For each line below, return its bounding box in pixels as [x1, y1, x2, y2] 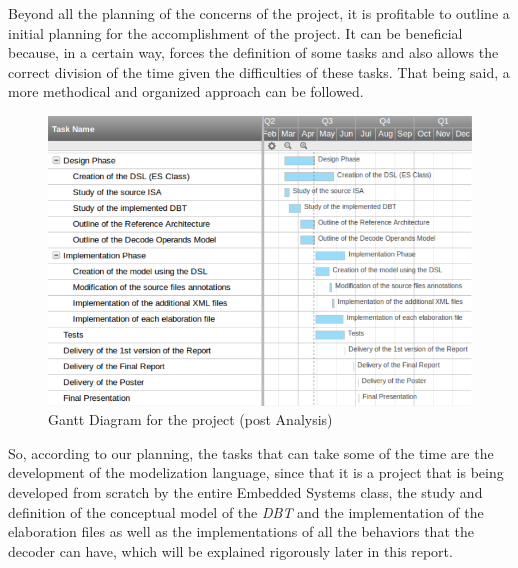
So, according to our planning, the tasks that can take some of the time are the [8, 442, 494, 463]
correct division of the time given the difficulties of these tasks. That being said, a [8, 61, 510, 82]
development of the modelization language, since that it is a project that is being [8, 462, 504, 483]
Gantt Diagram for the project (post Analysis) [48, 409, 333, 430]
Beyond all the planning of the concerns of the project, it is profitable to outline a [8, 3, 510, 23]
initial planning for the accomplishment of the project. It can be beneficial [8, 22, 463, 43]
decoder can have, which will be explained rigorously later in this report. [8, 540, 453, 561]
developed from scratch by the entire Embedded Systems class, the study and [8, 482, 483, 503]
